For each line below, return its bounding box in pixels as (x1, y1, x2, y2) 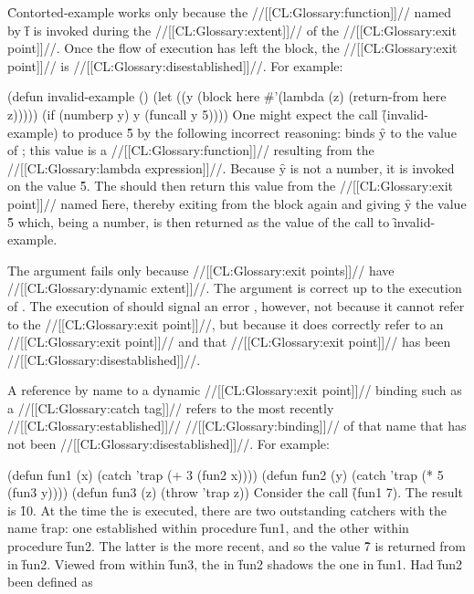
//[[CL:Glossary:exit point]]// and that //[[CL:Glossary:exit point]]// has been (7, 332, 451, 351)
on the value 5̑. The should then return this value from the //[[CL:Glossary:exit (7, 176, 454, 195)
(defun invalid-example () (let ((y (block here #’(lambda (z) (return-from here (7, 87, 447, 106)
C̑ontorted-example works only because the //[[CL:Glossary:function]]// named (7, 3, 452, 21)
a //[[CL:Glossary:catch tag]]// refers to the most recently (7, 398, 334, 417)
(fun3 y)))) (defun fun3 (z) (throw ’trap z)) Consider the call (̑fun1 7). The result (7, 483, 463, 502)
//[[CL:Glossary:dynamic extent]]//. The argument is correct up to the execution (7, 278, 462, 297)
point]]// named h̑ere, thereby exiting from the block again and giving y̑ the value (7, 193, 467, 213)
